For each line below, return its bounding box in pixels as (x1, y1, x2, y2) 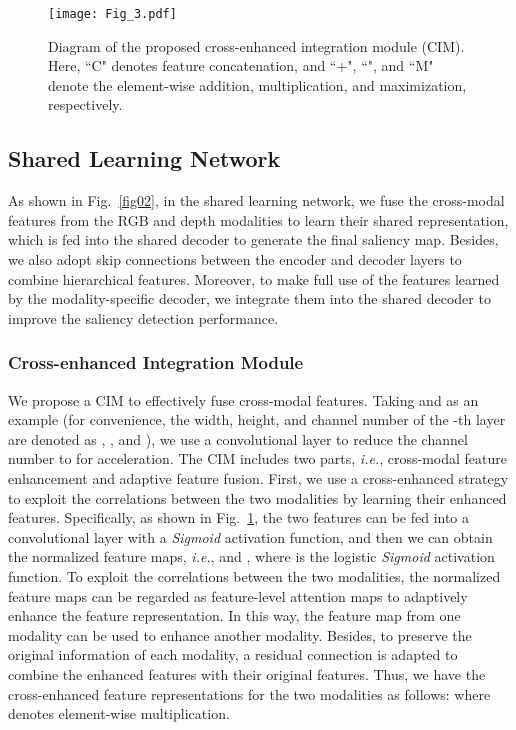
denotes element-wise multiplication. (8, 703, 230, 724)
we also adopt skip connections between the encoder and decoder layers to (8, 249, 462, 270)
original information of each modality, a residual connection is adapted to (8, 644, 458, 665)
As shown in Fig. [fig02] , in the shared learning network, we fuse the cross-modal (8, 190, 505, 211)
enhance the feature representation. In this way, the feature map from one (8, 605, 461, 626)
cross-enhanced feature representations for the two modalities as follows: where (8, 683, 491, 704)
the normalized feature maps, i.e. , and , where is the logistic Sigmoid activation (8, 546, 495, 567)
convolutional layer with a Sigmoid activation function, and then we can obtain (8, 526, 493, 547)
